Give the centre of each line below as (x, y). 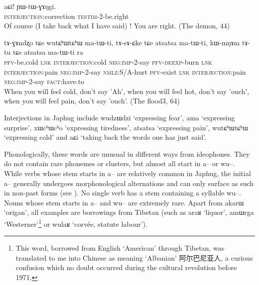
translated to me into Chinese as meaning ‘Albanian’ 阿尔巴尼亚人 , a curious (134, 257)
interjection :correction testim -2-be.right (66, 16)
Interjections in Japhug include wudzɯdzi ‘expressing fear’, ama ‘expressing (120, 117)
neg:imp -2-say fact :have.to (44, 81)
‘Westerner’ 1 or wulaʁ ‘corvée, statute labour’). (76, 223)
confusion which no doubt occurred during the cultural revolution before (126, 267)
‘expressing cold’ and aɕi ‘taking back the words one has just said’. (105, 137)
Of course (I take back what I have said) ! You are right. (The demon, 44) (117, 26)
